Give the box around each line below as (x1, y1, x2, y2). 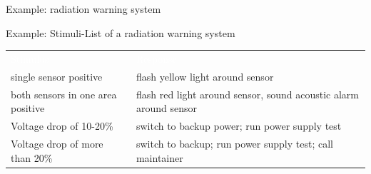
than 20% (11, 150, 53, 165)
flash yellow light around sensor (136, 68, 274, 83)
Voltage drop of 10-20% (11, 118, 113, 133)
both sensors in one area (11, 86, 117, 101)
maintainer (136, 150, 183, 165)
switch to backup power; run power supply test (136, 118, 342, 133)
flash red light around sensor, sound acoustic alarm (136, 86, 359, 101)
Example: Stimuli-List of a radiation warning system (6, 25, 235, 40)
